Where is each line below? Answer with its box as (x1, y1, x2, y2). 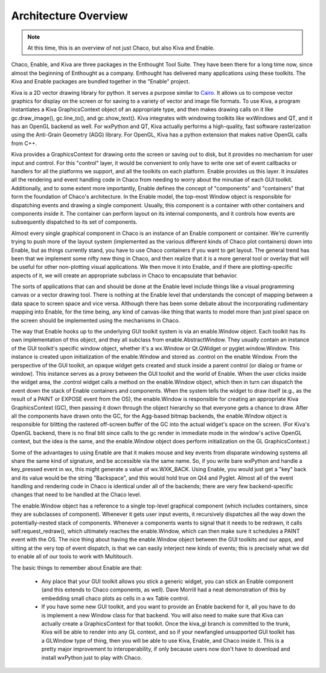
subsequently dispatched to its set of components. (11, 218, 138, 226)
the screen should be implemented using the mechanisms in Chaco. (11, 317, 181, 324)
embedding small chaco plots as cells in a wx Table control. (41, 594, 190, 602)
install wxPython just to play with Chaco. (41, 654, 142, 661)
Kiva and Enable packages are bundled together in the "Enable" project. (11, 78, 190, 85)
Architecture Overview (11, 9, 128, 22)
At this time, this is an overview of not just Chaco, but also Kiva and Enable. (27, 44, 215, 51)
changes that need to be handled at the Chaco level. (11, 491, 141, 498)
